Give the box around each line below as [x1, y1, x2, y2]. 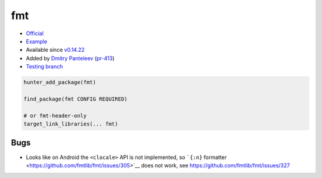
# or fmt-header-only [23, 112, 87, 119]
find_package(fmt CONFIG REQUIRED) [23, 95, 128, 102]
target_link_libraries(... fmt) [23, 121, 119, 127]
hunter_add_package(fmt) [23, 79, 97, 86]
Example [26, 38, 48, 45]
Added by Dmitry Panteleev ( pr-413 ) [26, 54, 115, 62]
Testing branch [26, 63, 63, 70]
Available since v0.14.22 [26, 46, 85, 54]
